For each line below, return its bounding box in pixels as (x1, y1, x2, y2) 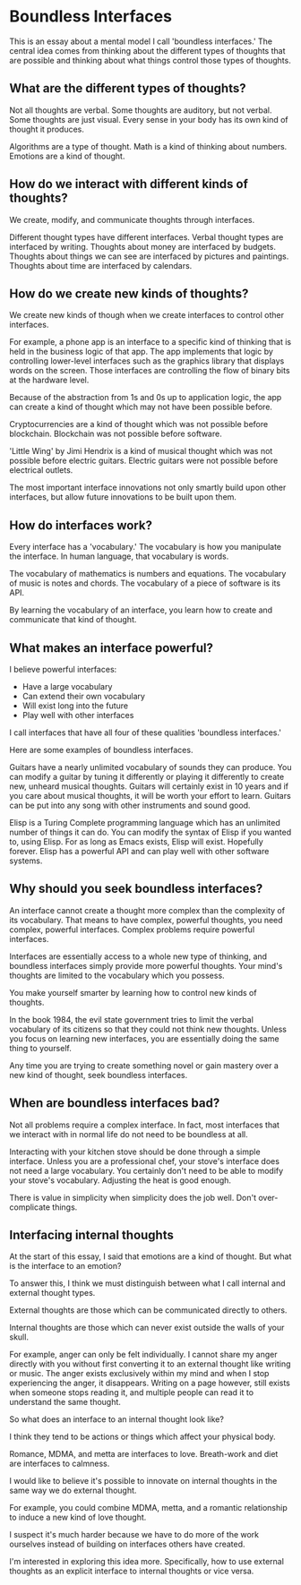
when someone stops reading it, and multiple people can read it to (9, 1387, 254, 1398)
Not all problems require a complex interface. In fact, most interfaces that (9, 1119, 280, 1130)
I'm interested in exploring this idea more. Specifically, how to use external (9, 1556, 285, 1567)
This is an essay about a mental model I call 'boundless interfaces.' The (9, 36, 273, 47)
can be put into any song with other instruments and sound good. (9, 800, 251, 810)
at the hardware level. (9, 374, 90, 386)
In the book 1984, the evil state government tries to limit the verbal (9, 1014, 254, 1024)
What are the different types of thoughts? (9, 81, 246, 96)
